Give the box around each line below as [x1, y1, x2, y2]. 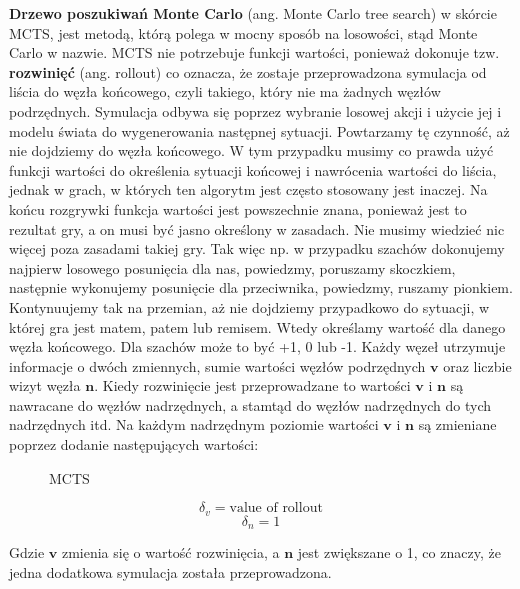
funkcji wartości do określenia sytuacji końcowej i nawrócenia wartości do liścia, [9, 159, 497, 180]
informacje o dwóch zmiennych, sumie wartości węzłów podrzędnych [9, 355, 426, 376]
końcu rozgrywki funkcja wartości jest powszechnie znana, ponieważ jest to [9, 198, 467, 219]
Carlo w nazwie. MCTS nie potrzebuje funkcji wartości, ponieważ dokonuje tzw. [9, 42, 500, 63]
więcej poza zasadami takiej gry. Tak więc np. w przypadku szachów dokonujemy [9, 238, 505, 259]
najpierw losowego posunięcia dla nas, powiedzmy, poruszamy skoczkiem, [9, 257, 456, 278]
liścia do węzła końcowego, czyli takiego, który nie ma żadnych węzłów [9, 81, 441, 102]
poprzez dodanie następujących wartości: [9, 434, 259, 455]
